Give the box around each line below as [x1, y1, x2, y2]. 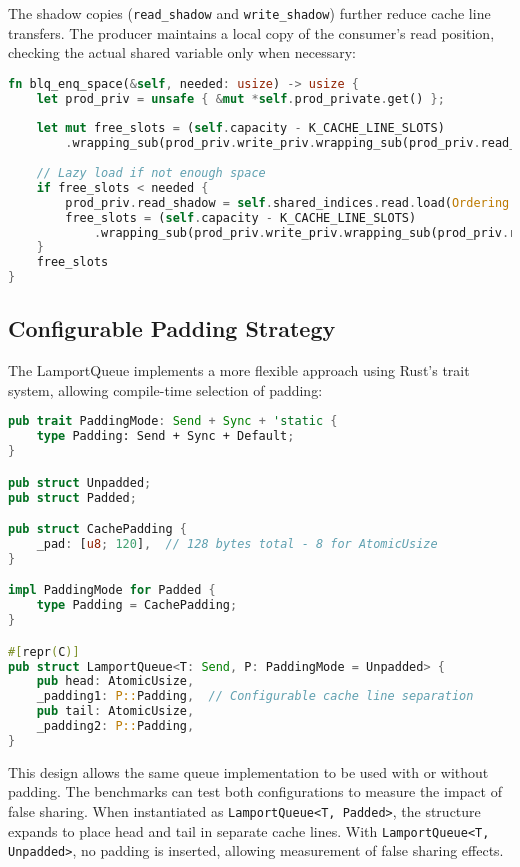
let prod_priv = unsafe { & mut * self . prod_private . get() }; [36, 91, 445, 106]
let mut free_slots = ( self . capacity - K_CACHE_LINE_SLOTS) [36, 121, 445, 136]
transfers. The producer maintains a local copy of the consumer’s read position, [8, 22, 495, 43]
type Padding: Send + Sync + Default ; [36, 429, 295, 444]
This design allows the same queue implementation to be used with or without [8, 761, 489, 782]
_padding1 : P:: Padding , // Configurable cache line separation [36, 689, 474, 704]
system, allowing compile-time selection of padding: [8, 379, 323, 400]
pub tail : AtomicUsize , [36, 704, 195, 719]
